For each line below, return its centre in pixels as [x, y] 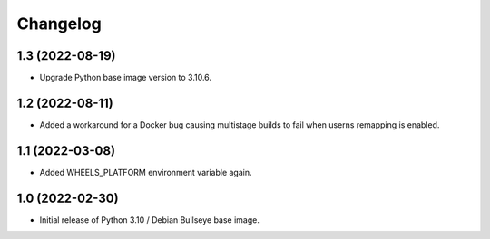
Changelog [59, 24]
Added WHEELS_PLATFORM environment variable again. [146, 172]
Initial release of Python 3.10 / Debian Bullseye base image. [150, 220]
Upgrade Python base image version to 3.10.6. [126, 78]
